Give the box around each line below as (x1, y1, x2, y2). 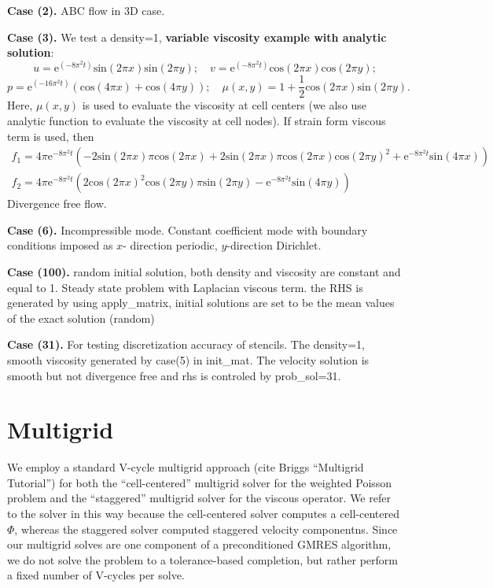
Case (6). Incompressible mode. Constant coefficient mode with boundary (7, 221, 368, 238)
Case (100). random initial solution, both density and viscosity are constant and (7, 263, 401, 279)
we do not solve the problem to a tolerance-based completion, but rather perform (7, 551, 398, 568)
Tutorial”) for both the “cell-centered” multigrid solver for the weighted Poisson (7, 474, 392, 490)
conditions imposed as (7, 237, 113, 253)
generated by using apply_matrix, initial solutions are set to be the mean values (7, 294, 395, 311)
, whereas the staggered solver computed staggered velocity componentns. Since (14, 520, 398, 537)
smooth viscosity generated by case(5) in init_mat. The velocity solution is (7, 351, 370, 368)
